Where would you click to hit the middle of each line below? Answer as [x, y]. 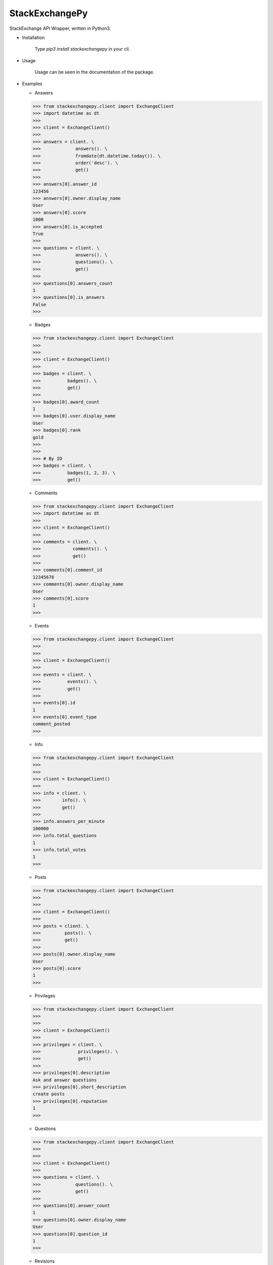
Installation [33, 37]
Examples [32, 83]
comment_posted [51, 724]
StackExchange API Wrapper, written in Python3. [60, 28]
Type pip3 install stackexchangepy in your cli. [82, 49]
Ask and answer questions [65, 1080]
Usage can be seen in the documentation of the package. [95, 72]
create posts [49, 1094]
